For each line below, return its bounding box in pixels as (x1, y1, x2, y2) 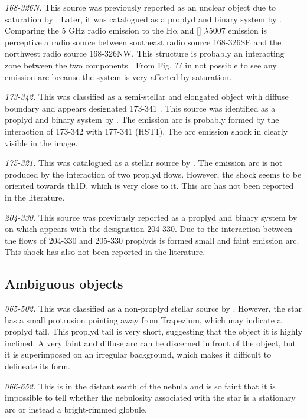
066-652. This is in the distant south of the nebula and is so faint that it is (5, 379, 276, 392)
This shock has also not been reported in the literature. (5, 245, 205, 258)
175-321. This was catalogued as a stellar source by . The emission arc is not (5, 156, 283, 169)
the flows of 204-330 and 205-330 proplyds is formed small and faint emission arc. (5, 234, 299, 246)
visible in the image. (5, 136, 78, 149)
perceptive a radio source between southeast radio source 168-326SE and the (5, 35, 282, 48)
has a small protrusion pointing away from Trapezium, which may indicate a (5, 313, 282, 326)
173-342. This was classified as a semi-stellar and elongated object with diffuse (5, 90, 289, 103)
